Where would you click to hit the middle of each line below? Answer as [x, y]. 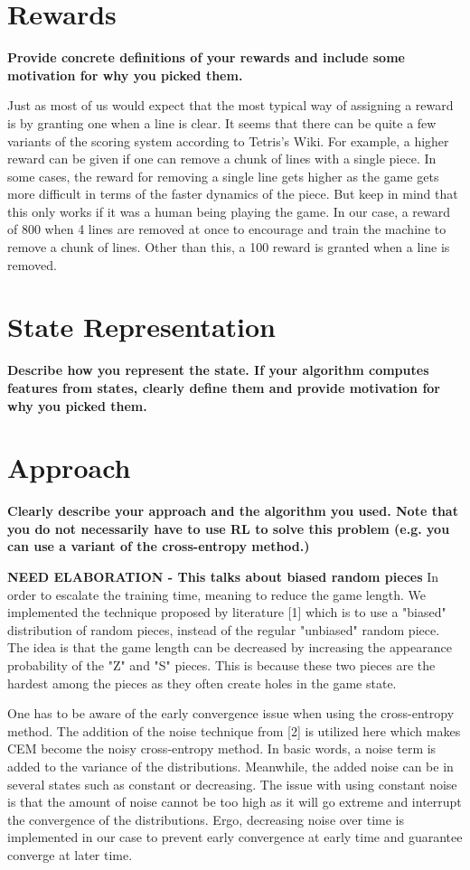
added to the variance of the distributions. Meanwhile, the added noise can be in [230, 766]
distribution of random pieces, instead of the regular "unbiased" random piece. [224, 629]
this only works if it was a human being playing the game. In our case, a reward [229, 211]
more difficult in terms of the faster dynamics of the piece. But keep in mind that [233, 194]
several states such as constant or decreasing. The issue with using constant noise [232, 784]
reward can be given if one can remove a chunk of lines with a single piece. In [222, 159]
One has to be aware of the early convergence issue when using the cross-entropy [231, 713]
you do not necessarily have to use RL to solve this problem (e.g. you [229, 528]
